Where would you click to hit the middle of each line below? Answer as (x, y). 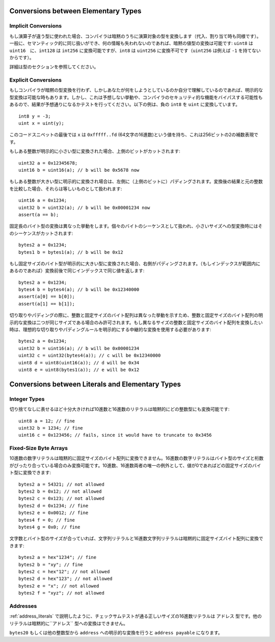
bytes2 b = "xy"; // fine (51, 565)
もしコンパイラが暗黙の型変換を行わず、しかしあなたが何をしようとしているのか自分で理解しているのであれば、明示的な (136, 90)
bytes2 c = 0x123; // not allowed (61, 499)
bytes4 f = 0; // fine (47, 520)
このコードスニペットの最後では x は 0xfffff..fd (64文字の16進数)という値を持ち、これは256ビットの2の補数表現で (134, 135)
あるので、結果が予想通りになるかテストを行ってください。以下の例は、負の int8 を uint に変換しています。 (125, 104)
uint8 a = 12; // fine (47, 421)
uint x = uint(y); (42, 123)
